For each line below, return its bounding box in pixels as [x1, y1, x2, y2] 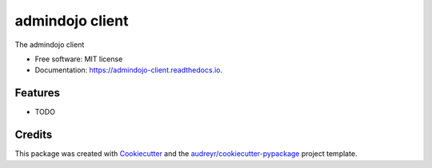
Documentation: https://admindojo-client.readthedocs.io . [34, 65, 223, 75]
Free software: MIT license [34, 54, 123, 64]
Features [14, 86, 60, 100]
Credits [14, 128, 53, 142]
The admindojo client [14, 40, 85, 49]
